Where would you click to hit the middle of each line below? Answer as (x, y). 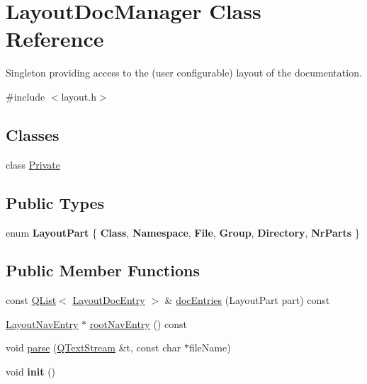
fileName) (210, 348)
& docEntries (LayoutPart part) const (247, 300)
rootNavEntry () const (138, 323)
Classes (33, 134)
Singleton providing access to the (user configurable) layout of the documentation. (184, 73)
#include (26, 96)
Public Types (55, 202)
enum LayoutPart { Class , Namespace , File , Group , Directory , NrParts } (183, 232)
